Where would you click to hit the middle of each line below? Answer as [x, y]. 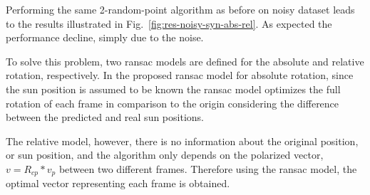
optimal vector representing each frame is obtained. [118, 183]
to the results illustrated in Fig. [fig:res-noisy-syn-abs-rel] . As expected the [169, 23]
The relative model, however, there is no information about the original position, [182, 141]
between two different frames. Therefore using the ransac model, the [208, 168]
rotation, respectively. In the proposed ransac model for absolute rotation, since [180, 75]
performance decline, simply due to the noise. [105, 37]
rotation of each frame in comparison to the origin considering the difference [173, 103]
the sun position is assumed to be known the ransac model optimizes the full [173, 89]
